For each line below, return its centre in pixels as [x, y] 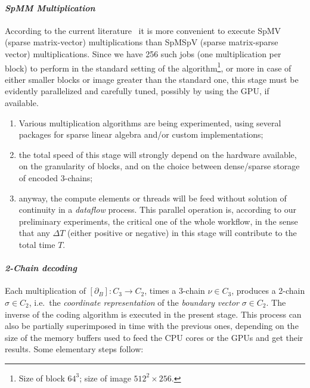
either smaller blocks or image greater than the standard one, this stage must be [152, 79]
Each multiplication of [45, 291]
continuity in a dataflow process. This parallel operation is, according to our [157, 209]
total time [37, 244]
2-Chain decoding [41, 268]
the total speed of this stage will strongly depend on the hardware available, [158, 154]
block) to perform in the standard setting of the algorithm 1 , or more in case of [148, 67]
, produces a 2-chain [268, 291]
